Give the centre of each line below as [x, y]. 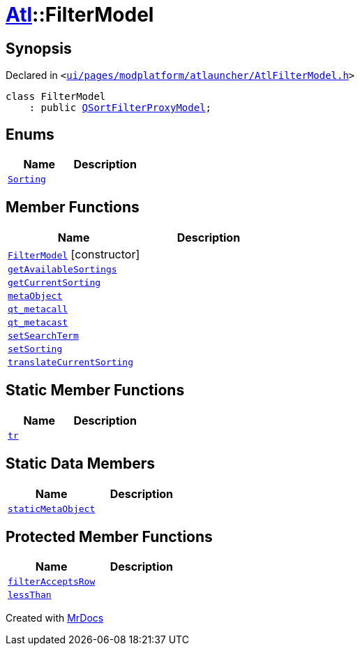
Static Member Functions [95, 390]
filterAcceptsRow [52, 582]
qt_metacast [38, 322]
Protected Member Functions [109, 536]
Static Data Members [81, 464]
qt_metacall [38, 309]
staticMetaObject [52, 509]
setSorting [35, 349]
